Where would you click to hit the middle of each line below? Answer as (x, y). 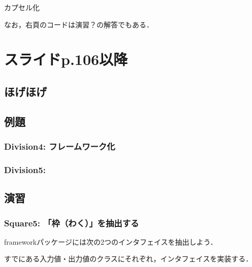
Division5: (25, 169)
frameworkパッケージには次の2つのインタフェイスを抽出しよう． (111, 241)
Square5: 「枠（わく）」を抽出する (72, 223)
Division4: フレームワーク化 (60, 146)
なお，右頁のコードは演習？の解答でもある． (79, 24)
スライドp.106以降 (66, 59)
